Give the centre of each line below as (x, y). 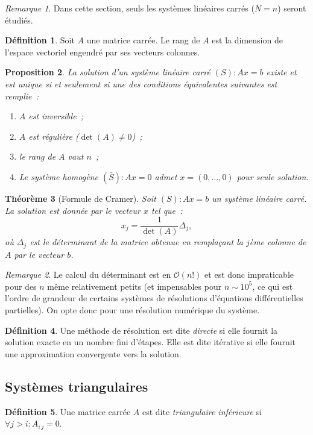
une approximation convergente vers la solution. (93, 353)
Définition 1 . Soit (40, 40)
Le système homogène (58, 176)
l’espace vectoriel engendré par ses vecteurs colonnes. (103, 52)
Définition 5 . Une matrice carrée (68, 411)
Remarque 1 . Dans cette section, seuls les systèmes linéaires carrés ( (130, 8)
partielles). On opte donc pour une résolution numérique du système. (132, 310)
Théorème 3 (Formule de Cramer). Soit (81, 198)
